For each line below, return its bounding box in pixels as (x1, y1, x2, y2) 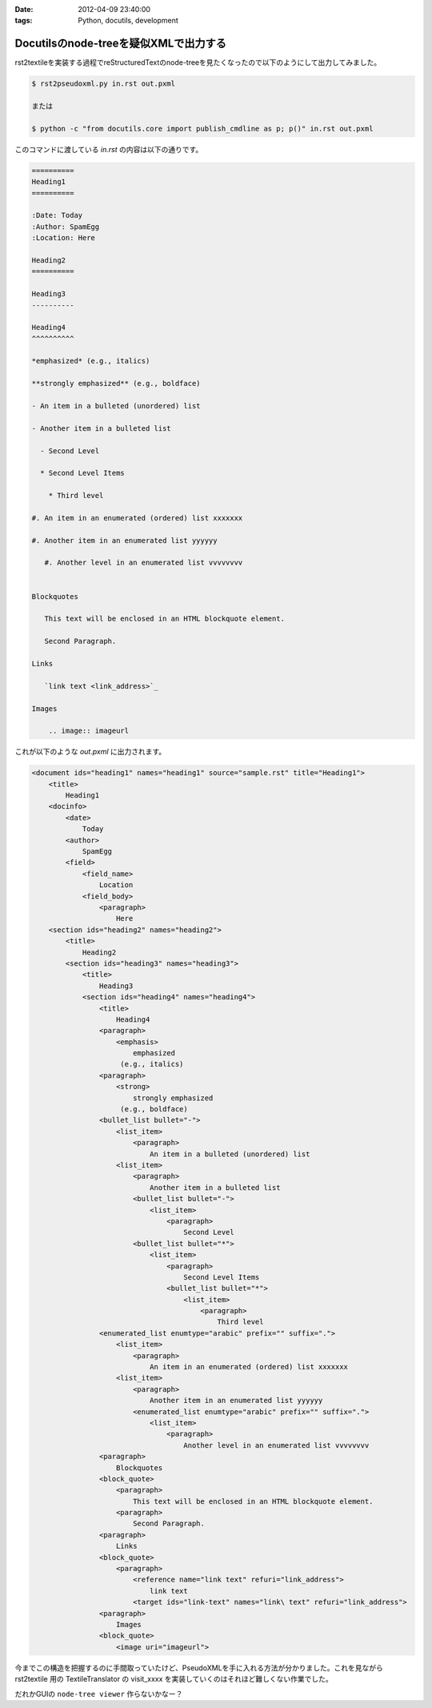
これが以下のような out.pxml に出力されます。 (14, 747, 166, 757)
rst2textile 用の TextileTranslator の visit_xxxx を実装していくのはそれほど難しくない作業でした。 (14, 1674, 333, 1684)
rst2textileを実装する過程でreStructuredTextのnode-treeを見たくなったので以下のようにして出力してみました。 (14, 58, 382, 67)
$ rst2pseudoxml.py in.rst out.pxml (31, 79, 176, 88)
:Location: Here (31, 233, 96, 243)
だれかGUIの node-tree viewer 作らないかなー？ (14, 1689, 183, 1698)
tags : (14, 16, 33, 26)
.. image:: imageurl (48, 726, 130, 736)
